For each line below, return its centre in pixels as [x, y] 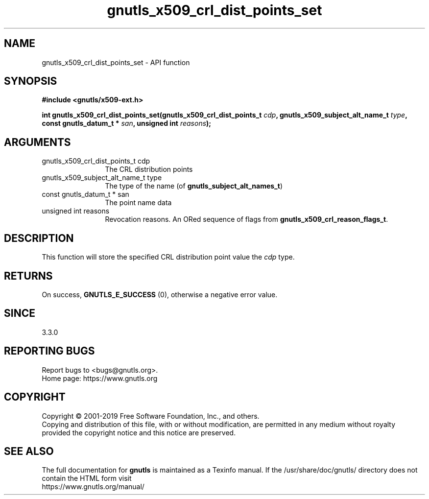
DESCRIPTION [39, 238]
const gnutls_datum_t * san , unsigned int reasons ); [127, 123]
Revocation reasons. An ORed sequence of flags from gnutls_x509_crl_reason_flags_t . [247, 219]
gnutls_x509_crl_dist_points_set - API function [116, 62]
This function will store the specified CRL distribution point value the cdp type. [168, 257]
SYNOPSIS [31, 81]
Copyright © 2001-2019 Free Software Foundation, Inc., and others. [151, 416]
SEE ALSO [29, 451]
